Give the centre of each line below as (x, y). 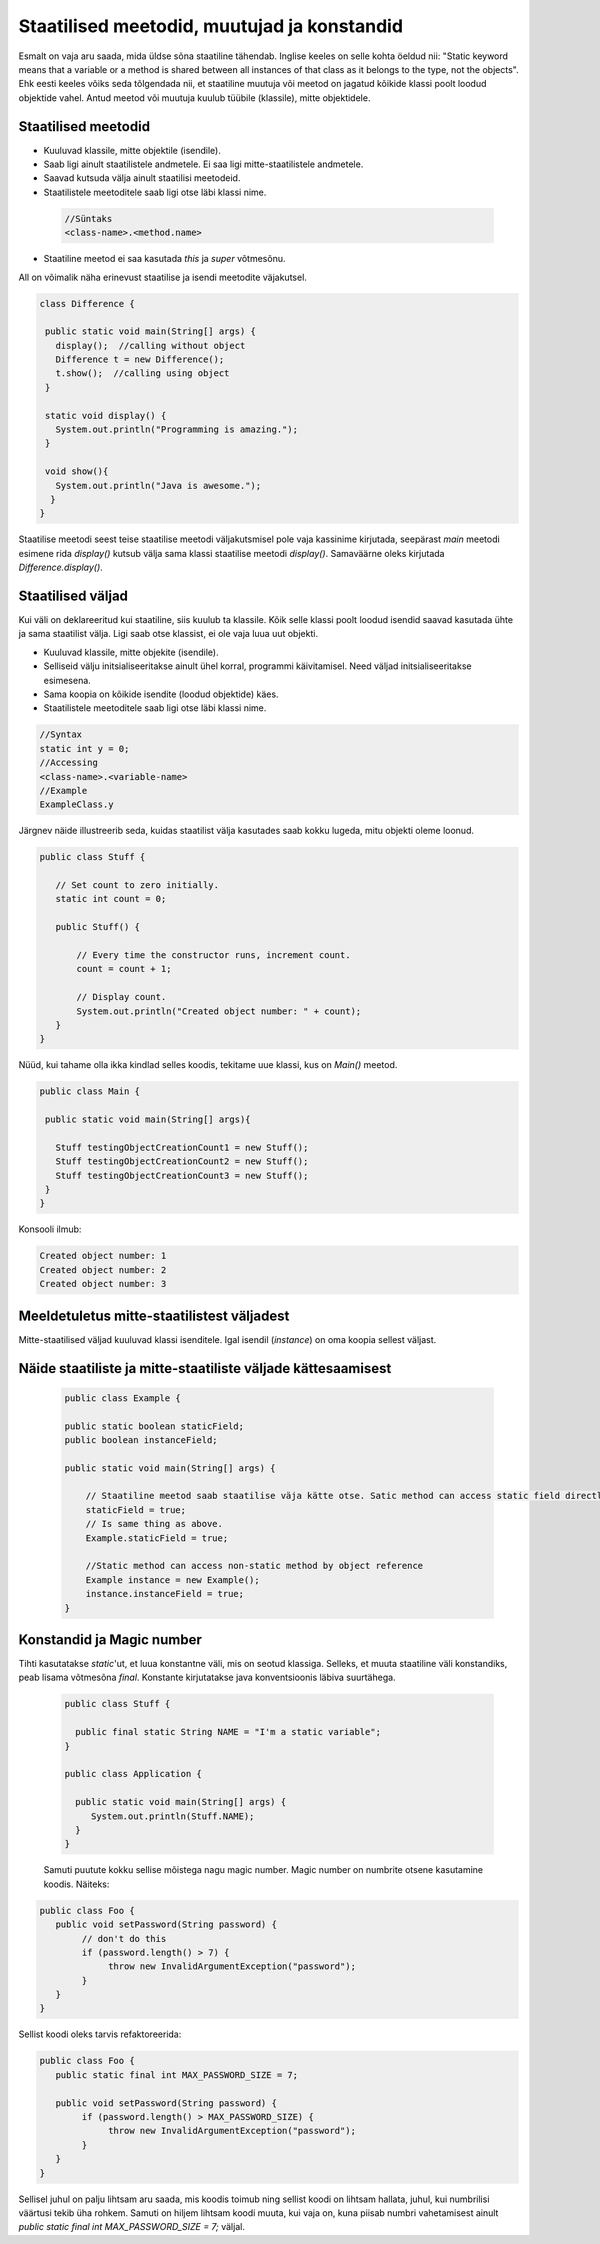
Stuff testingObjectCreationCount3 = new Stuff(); (182, 1175)
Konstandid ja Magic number (110, 1639)
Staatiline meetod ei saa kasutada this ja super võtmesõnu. (164, 259)
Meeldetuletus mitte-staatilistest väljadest (154, 1315)
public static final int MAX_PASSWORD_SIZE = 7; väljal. (131, 2227)
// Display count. (121, 997)
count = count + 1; (124, 969)
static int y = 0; (84, 748)
